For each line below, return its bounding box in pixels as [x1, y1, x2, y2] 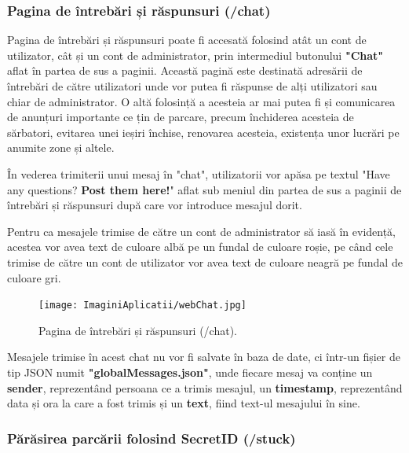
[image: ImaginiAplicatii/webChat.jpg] [38, 300, 246, 311]
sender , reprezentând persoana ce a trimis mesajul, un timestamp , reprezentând [7, 379, 403, 396]
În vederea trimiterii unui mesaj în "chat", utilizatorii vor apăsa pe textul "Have [7, 165, 390, 182]
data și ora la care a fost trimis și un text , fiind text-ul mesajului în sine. [7, 395, 360, 411]
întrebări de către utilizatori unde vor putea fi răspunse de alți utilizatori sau [7, 78, 378, 94]
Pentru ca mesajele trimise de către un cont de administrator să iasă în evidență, [7, 223, 396, 239]
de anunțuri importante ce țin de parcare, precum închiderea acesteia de [7, 109, 354, 125]
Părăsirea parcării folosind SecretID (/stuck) [7, 428, 296, 447]
